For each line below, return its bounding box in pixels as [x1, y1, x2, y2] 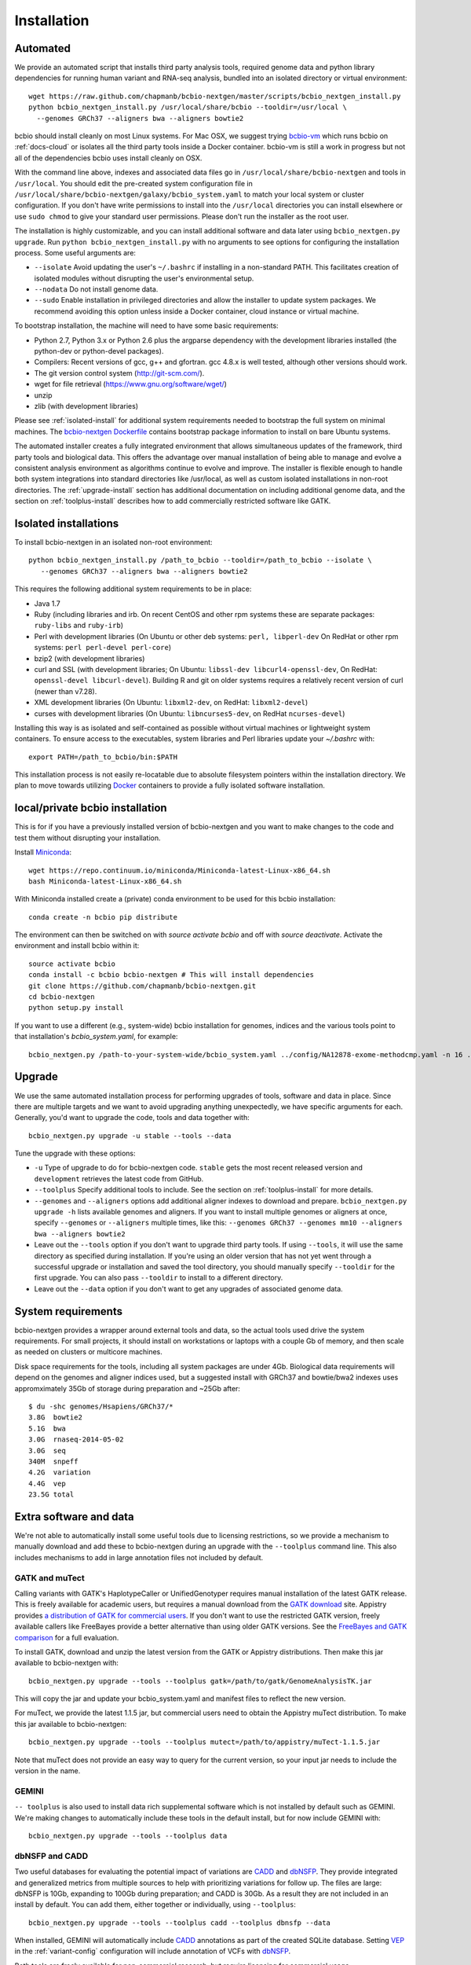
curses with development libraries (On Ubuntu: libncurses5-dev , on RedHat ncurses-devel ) [34, 708, 345, 718]
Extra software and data [14, 1510, 135, 1523]
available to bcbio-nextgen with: [14, 1658, 119, 1668]
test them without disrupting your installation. [14, 833, 161, 843]
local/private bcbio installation [14, 802, 168, 815]
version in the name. [14, 1766, 81, 1776]
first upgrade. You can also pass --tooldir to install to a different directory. [34, 1273, 283, 1283]
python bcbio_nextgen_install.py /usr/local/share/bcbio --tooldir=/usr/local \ [28, 103, 348, 112]
